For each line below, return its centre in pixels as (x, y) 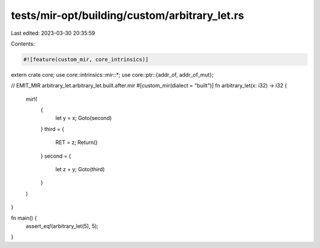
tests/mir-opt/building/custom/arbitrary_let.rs (127, 15)
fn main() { (24, 218)
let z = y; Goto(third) (80, 169)
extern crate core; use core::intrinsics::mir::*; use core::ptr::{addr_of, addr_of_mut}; (112, 74)
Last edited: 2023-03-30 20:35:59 (53, 33)
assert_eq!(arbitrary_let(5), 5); (62, 226)
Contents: (23, 44)
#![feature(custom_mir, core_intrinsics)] (86, 59)
